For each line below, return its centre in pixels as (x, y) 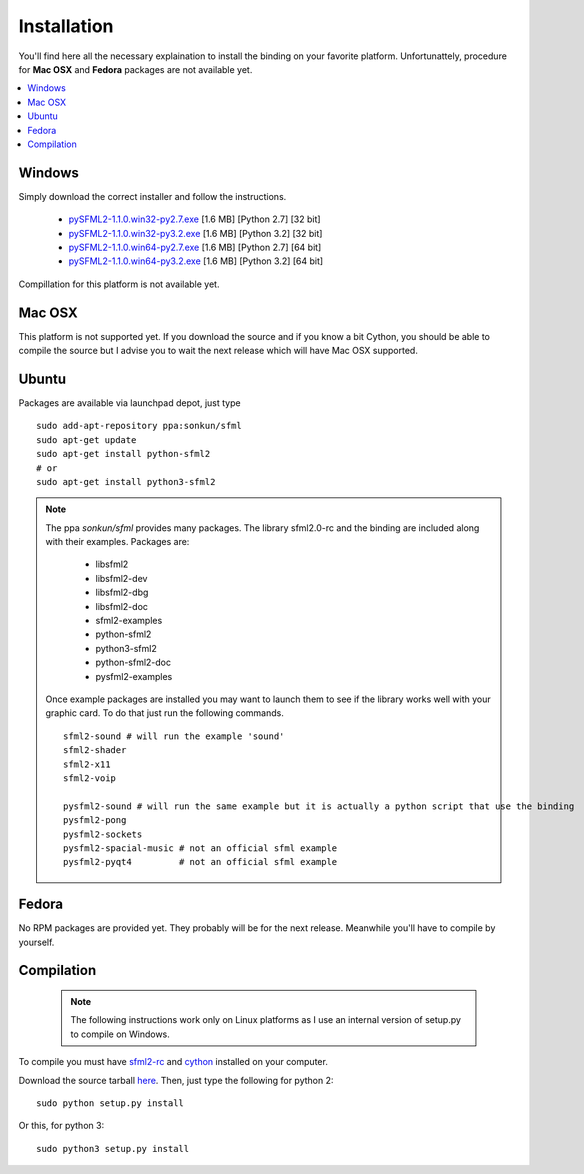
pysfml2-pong (95, 820)
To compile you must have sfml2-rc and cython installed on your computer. (173, 1062)
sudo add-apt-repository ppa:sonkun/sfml (139, 426)
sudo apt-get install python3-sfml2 (126, 481)
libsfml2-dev (121, 578)
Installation (66, 26)
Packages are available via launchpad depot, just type (129, 402)
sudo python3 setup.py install (113, 1148)
